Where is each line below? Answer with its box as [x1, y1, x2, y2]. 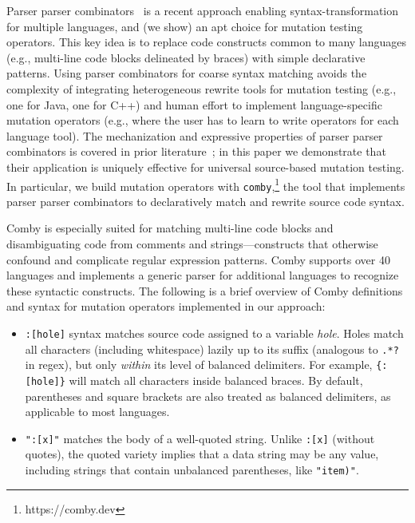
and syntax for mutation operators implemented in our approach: [6, 298, 326, 315]
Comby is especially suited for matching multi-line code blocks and [6, 220, 334, 236]
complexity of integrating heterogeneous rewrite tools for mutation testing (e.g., [6, 80, 397, 97]
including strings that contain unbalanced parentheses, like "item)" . [25, 462, 359, 478]
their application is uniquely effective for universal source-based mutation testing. [6, 158, 405, 175]
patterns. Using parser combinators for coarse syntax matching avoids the [6, 65, 367, 81]
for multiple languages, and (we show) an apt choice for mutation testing [6, 18, 363, 34]
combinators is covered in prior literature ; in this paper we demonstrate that [6, 143, 386, 160]
